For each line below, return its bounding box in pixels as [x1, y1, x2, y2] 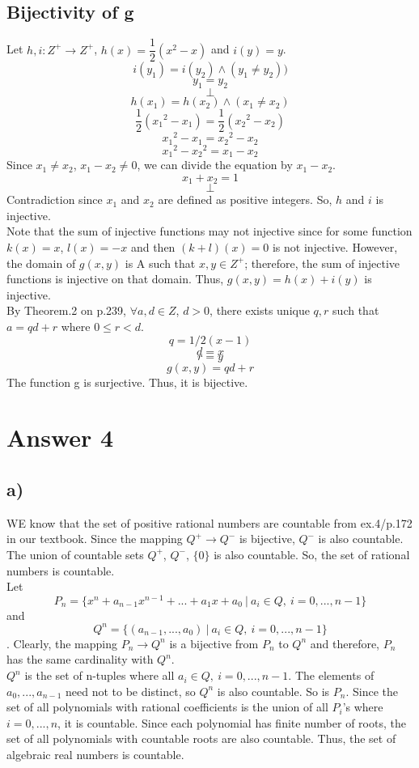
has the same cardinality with [6, 651, 154, 668]
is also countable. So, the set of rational [214, 545, 410, 562]
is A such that [125, 254, 196, 271]
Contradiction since [6, 191, 103, 208]
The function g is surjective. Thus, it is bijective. [6, 373, 248, 390]
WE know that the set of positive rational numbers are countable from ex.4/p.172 [6, 514, 413, 531]
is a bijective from [169, 634, 259, 651]
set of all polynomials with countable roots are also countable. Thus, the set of [6, 730, 396, 747]
